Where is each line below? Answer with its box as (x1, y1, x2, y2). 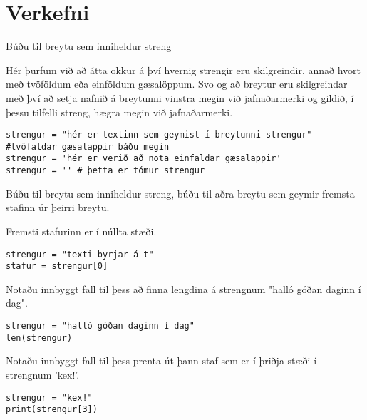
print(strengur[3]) (6, 404, 98, 415)
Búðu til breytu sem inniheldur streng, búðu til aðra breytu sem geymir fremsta (6, 185, 355, 200)
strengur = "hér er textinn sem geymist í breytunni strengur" (6, 130, 312, 140)
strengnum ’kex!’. (6, 367, 80, 381)
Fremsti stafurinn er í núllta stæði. (6, 223, 157, 238)
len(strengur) (6, 332, 73, 343)
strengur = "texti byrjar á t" (6, 249, 154, 260)
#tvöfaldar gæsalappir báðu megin (6, 141, 170, 152)
